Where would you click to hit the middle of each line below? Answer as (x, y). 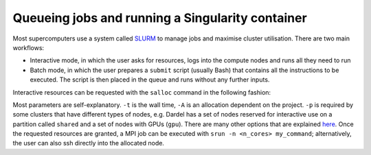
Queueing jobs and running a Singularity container (160, 18)
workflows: (29, 47)
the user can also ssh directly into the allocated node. (89, 143)
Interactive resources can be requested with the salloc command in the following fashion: (142, 92)
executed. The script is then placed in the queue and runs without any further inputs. (150, 80)
